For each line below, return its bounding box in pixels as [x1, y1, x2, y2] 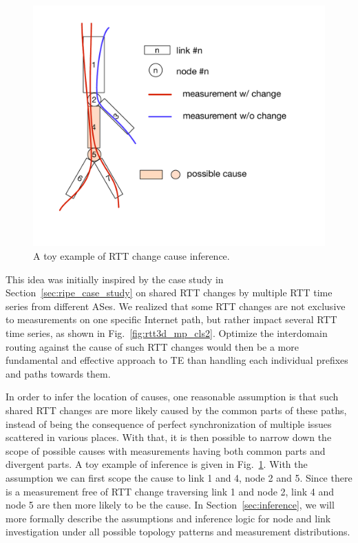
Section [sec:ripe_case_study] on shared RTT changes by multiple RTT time [6, 285, 333, 300]
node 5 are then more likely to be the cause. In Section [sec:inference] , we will [6, 498, 335, 512]
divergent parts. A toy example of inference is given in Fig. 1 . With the [6, 457, 308, 471]
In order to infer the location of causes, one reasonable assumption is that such [6, 389, 339, 404]
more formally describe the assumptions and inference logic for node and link [6, 511, 331, 525]
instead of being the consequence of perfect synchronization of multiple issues [6, 416, 332, 431]
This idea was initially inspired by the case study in [6, 271, 224, 286]
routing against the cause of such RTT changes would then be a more [6, 339, 299, 354]
